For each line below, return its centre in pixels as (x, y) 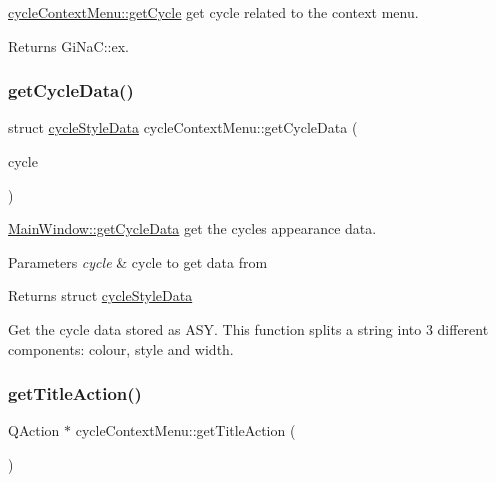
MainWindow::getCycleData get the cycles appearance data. (192, 228)
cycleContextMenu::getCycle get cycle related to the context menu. (213, 12)
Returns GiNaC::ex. (68, 45)
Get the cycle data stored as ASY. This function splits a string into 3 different (248, 328)
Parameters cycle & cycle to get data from (138, 261)
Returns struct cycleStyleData (100, 295)
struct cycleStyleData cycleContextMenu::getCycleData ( (183, 127)
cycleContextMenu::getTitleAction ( (185, 430)
